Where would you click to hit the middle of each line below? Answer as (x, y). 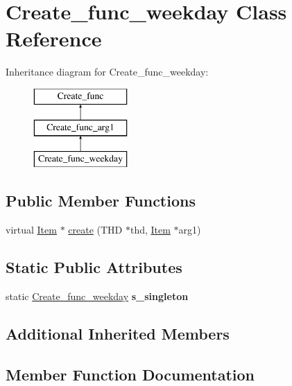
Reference (54, 38)
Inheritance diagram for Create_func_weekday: (107, 72)
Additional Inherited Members (118, 333)
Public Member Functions (101, 201)
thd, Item (150, 230)
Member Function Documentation (130, 374)
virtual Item (31, 230)
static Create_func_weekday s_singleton (97, 296)
